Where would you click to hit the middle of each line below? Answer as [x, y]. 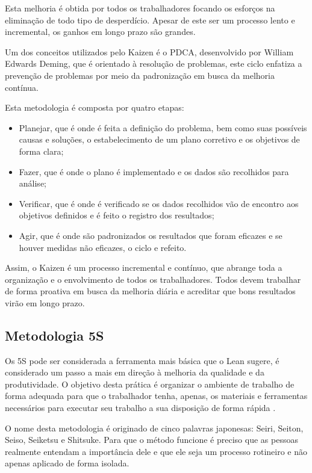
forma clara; [41, 151]
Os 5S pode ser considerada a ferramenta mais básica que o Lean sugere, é [142, 360]
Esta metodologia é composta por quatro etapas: [95, 107]
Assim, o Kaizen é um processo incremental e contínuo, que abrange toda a [144, 267]
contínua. [22, 87]
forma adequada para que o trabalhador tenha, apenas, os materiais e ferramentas [156, 396]
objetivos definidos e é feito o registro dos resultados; [117, 215]
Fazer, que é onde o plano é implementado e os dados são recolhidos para [154, 171]
